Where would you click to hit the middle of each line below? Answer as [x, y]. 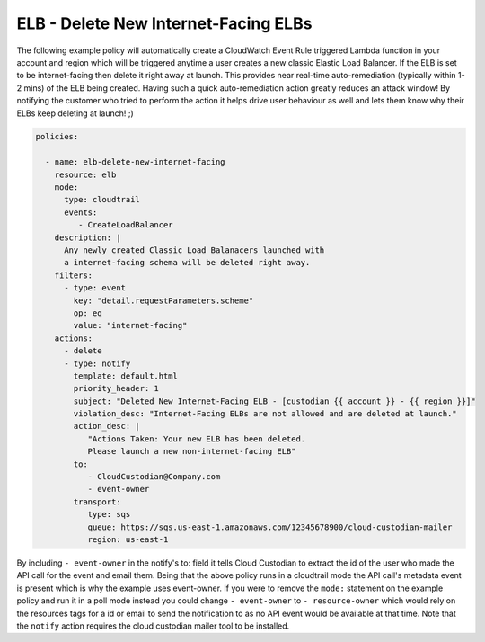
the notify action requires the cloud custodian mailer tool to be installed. [153, 626]
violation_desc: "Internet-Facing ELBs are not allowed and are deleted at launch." [265, 414]
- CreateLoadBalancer [126, 225]
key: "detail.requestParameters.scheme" [163, 300]
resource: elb [85, 174]
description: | [88, 237]
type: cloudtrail [102, 200]
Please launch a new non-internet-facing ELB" [192, 451]
